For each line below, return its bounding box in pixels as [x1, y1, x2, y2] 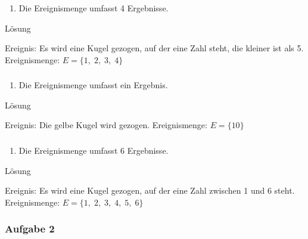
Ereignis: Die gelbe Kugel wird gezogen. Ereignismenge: [5, 119, 207, 131]
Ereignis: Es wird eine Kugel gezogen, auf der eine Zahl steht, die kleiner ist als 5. [5, 42, 304, 54]
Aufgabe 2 [5, 221, 55, 236]
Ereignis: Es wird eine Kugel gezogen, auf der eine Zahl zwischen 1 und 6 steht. [5, 184, 295, 197]
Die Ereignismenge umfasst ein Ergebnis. [18, 79, 168, 91]
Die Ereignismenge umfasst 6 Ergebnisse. [18, 144, 169, 156]
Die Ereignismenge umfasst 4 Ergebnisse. [18, 2, 169, 14]
